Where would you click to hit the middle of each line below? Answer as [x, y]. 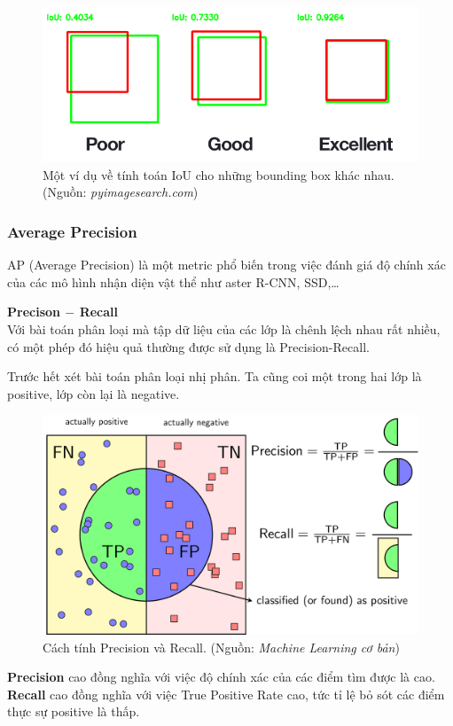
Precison [34, 312]
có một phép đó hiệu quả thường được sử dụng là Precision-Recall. [188, 346]
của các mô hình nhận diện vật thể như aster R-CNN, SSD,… [173, 281]
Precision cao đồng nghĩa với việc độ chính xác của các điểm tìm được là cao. [221, 677]
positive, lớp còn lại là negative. [94, 393]
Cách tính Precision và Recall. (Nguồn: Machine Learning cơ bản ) [221, 647]
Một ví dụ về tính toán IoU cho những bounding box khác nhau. [219, 174]
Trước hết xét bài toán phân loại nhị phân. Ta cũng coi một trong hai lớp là [215, 376]
